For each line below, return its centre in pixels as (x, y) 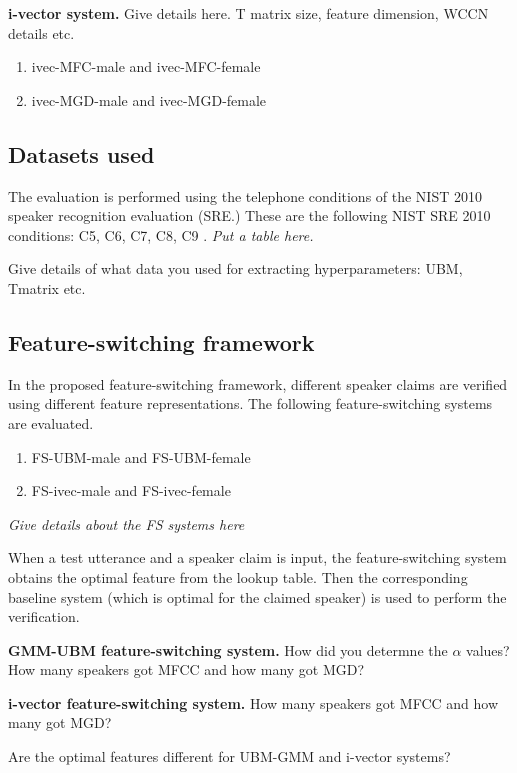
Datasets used (81, 153)
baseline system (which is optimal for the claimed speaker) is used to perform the (257, 596)
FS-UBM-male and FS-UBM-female (141, 456)
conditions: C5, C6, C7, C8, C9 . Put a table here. (161, 234)
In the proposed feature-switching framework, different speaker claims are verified (258, 383)
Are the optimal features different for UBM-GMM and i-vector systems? (229, 756)
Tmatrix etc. (47, 287)
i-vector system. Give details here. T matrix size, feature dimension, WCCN (248, 13)
